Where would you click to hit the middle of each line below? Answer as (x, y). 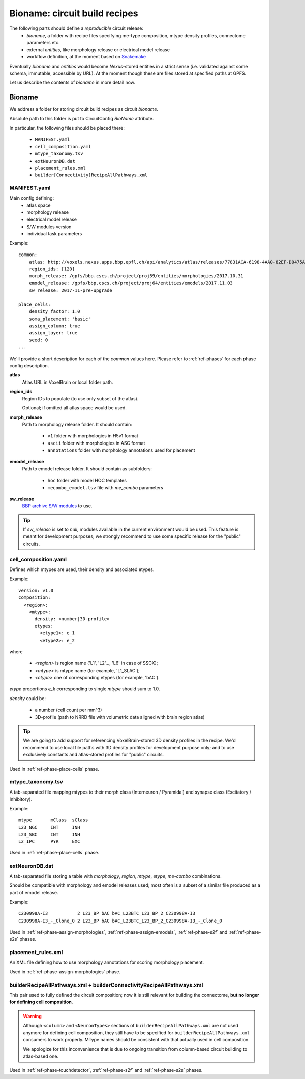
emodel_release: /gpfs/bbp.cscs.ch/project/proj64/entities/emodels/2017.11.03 (131, 283)
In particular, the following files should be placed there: (67, 128)
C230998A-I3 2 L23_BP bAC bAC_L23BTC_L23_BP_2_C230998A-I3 (107, 914)
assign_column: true (54, 326)
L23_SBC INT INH (49, 834)
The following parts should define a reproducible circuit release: (77, 28)
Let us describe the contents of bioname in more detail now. (72, 83)
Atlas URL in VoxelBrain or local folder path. (68, 382)
